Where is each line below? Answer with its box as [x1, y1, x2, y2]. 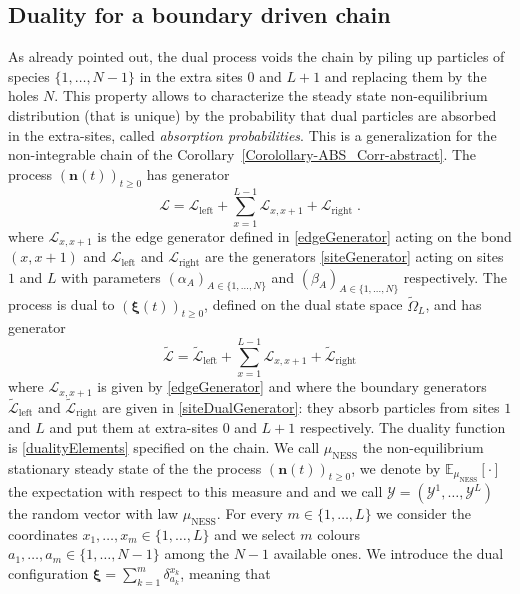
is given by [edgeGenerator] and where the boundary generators [97, 376, 487, 397]
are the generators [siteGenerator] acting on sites [205, 246, 504, 267]
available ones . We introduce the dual [273, 543, 504, 564]
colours [317, 523, 361, 544]
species [8, 65, 50, 86]
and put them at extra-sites [49, 417, 219, 438]
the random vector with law [8, 503, 179, 524]
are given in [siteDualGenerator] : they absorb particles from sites [102, 396, 500, 417]
